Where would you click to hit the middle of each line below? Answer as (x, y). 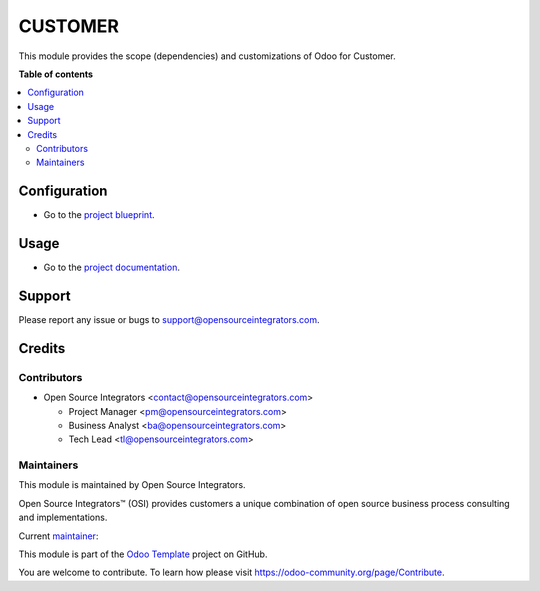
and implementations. (63, 517)
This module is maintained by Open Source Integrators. (132, 485)
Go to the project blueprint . (99, 215)
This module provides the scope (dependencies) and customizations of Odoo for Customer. (207, 56)
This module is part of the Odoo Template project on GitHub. (143, 554)
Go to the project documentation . (111, 267)
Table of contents (56, 74)
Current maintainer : (58, 536)
